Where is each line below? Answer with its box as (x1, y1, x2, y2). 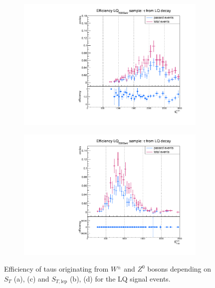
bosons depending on (147, 264, 212, 274)
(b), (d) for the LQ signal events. (69, 274, 171, 284)
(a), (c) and (13, 274, 49, 284)
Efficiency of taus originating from (4, 264, 109, 274)
